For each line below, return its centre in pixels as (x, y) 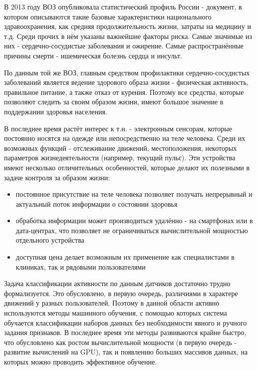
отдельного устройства (50, 240)
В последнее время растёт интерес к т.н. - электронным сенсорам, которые (118, 128)
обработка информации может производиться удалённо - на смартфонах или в (134, 220)
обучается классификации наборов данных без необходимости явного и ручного (126, 322)
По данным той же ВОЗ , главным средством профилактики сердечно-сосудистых (127, 72)
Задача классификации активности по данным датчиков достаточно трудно (117, 283)
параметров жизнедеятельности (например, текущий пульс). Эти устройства (120, 158)
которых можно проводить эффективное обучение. (81, 362)
